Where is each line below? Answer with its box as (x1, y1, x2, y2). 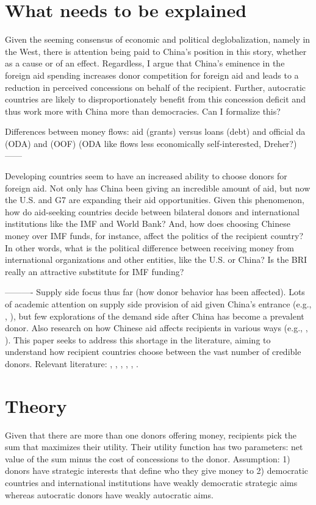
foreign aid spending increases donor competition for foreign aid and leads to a (5, 68, 299, 81)
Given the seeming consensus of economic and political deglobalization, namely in (5, 33, 311, 46)
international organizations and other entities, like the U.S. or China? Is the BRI (5, 253, 307, 266)
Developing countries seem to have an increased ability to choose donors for (5, 170, 287, 182)
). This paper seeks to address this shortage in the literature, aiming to (5, 333, 271, 346)
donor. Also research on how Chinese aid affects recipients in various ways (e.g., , (5, 321, 308, 334)
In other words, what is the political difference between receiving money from (5, 241, 294, 254)
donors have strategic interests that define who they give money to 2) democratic (5, 464, 309, 477)
